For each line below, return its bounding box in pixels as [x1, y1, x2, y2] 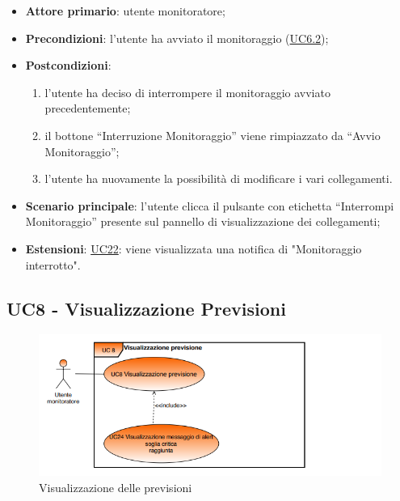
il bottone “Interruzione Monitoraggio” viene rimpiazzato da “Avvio [44, 126, 381, 143]
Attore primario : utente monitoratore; [25, 2, 225, 19]
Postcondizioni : [25, 57, 112, 74]
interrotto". [25, 256, 81, 273]
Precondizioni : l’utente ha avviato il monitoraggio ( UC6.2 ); [25, 29, 329, 46]
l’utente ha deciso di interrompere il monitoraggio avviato [44, 83, 331, 100]
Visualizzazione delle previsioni [39, 478, 192, 495]
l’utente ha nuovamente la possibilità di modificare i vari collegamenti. [44, 170, 393, 187]
